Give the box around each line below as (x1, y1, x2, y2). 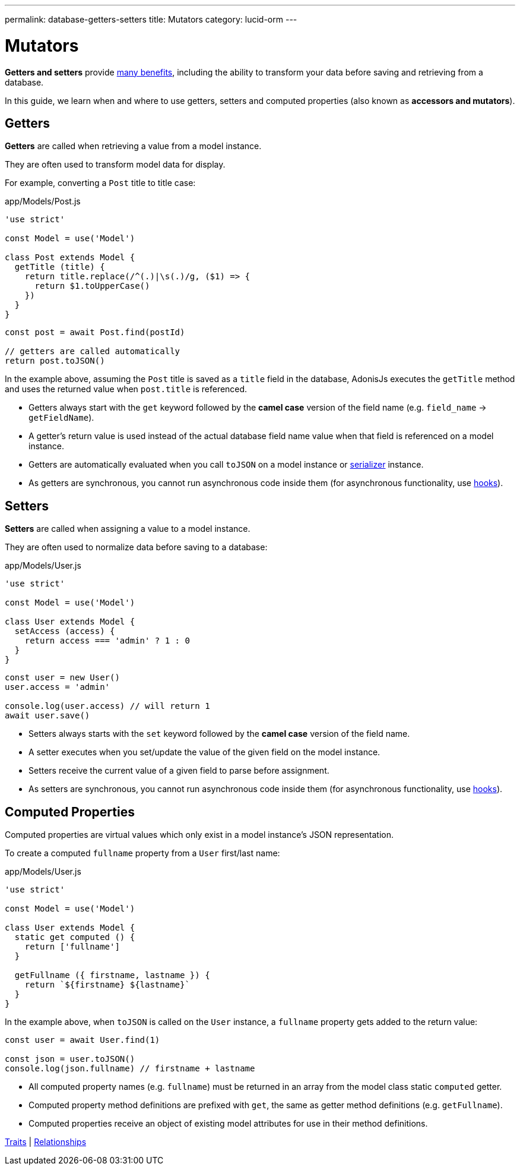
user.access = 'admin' (5, 682, 110, 692)
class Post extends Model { (5, 253, 135, 263)
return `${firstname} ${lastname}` (24, 980, 190, 990)
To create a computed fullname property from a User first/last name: (5, 848, 280, 859)
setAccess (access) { (14, 626, 115, 636)
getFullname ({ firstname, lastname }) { (14, 970, 210, 980)
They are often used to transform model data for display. (5, 159, 226, 170)
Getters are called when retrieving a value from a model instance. (5, 141, 262, 152)
